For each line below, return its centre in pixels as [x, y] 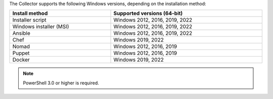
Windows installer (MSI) [41, 27]
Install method [30, 14]
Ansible [21, 33]
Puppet [21, 53]
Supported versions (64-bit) [148, 14]
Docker [21, 60]
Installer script [29, 20]
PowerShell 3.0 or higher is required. [61, 83]
